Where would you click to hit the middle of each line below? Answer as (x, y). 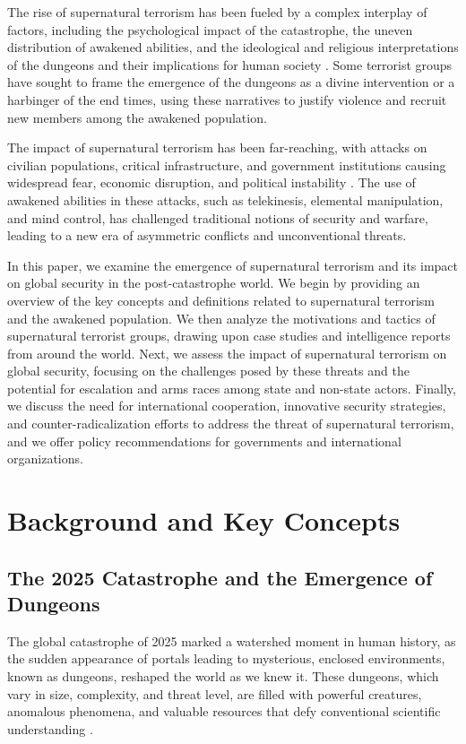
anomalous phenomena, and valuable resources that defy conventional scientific (224, 711)
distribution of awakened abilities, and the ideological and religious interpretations (233, 47)
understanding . (50, 728)
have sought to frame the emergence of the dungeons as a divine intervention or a (231, 82)
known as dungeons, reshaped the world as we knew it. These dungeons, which (223, 676)
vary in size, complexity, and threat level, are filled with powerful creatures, (215, 693)
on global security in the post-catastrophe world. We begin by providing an (214, 283)
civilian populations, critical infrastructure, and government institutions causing (227, 164)
